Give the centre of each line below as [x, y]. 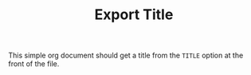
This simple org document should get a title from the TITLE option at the [126, 55]
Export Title [134, 15]
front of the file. [34, 64]
